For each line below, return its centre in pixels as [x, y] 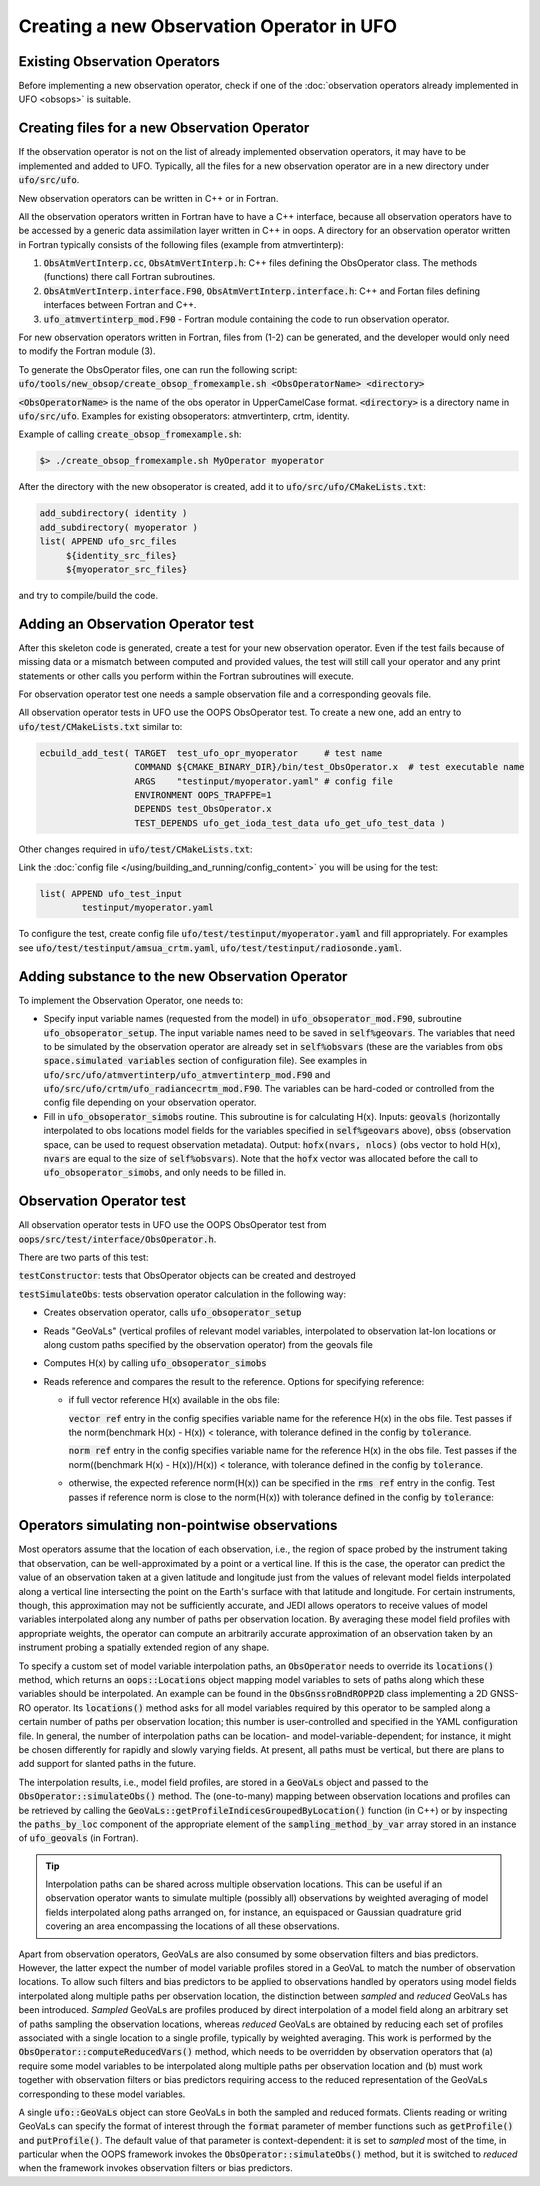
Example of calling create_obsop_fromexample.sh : [130, 434]
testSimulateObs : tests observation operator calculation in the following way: [182, 1294]
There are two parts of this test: [83, 1257]
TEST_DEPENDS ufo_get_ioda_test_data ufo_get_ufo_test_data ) [290, 823]
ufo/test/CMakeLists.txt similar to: [100, 726]
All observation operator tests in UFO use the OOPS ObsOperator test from [172, 1225]
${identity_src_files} [121, 555]
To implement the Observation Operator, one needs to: [131, 1000]
